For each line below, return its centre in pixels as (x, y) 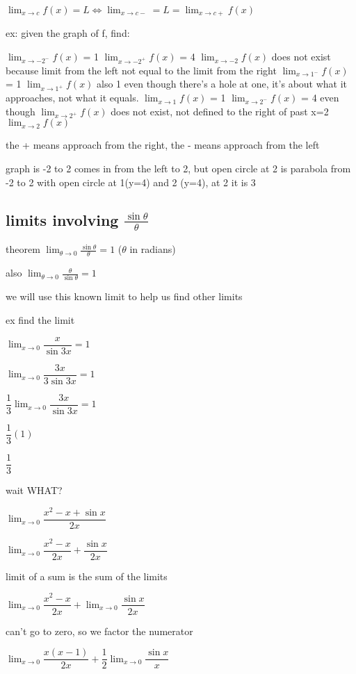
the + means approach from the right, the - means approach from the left (163, 145)
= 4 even (320, 98)
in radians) (153, 249)
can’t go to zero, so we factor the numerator (99, 631)
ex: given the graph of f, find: (68, 33)
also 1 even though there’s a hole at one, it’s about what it (222, 84)
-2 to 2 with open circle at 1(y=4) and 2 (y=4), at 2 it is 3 (131, 182)
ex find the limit (40, 320)
